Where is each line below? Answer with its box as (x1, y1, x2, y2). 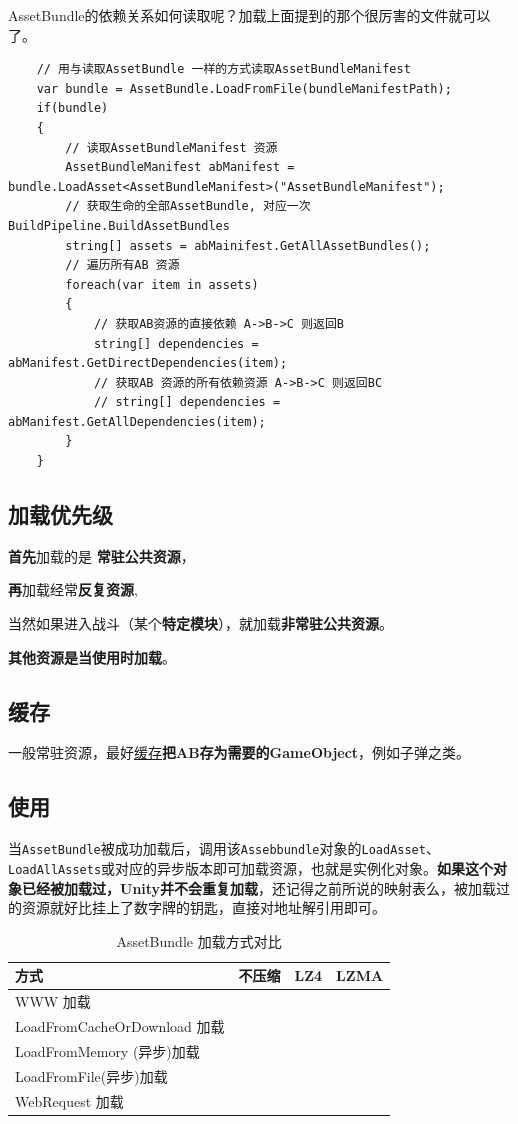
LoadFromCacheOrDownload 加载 (15, 1016, 225, 1037)
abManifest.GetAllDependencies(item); (8, 414, 266, 429)
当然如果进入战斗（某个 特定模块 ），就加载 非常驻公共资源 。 (8, 613, 393, 634)
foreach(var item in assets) (65, 277, 259, 292)
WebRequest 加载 (15, 1090, 124, 1111)
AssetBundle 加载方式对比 (116, 930, 282, 951)
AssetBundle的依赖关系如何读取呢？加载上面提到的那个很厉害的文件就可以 (8, 5, 491, 25)
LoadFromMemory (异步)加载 (15, 1040, 200, 1061)
